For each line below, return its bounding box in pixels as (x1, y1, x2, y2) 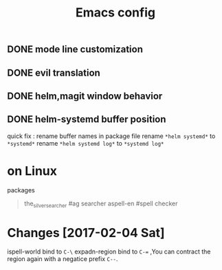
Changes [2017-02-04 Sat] (7, 225, 165, 240)
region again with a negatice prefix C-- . (7, 255, 118, 263)
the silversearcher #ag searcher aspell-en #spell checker (23, 199, 178, 209)
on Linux (7, 163, 57, 179)
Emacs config (75, 5, 156, 21)
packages (7, 185, 36, 194)
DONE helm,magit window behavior (7, 90, 163, 102)
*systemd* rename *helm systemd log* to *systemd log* (7, 139, 164, 147)
